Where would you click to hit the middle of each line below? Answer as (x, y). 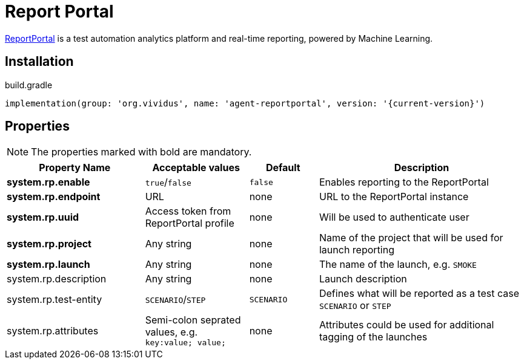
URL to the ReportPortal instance (394, 197)
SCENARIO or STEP (355, 306)
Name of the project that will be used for (411, 238)
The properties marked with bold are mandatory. (141, 152)
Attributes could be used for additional (406, 324)
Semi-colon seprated (193, 320)
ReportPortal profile (190, 223)
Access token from (188, 211)
